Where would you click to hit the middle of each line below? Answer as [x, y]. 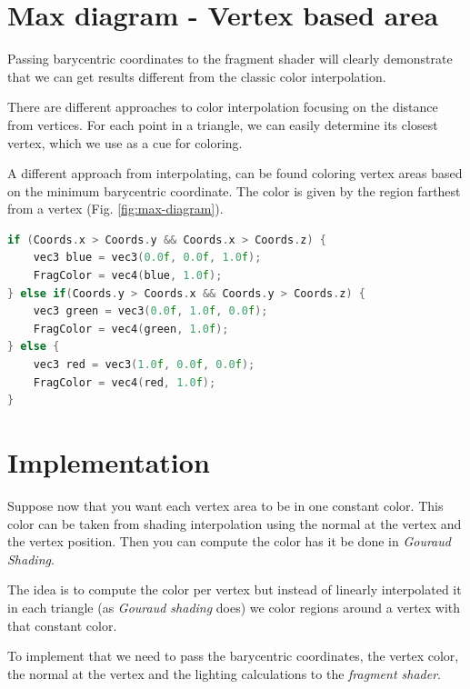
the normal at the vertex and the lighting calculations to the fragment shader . [224, 673]
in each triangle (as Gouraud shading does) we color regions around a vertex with [234, 607]
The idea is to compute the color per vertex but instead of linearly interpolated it [235, 589]
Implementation [109, 462]
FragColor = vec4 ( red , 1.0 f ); [125, 382]
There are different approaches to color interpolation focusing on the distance [223, 107]
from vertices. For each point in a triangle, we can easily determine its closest [223, 124]
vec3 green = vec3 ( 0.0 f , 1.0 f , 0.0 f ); [150, 311]
